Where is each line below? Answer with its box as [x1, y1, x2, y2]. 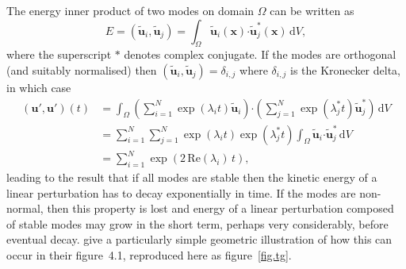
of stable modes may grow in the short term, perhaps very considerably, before [6, 215, 389, 232]
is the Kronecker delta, [290, 61, 400, 78]
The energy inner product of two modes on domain [6, 2, 255, 18]
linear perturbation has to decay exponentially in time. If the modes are [6, 184, 356, 201]
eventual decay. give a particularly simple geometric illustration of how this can [6, 231, 393, 248]
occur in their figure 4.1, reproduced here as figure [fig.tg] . [6, 246, 292, 263]
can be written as [270, 2, 354, 18]
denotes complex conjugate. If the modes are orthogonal [124, 46, 396, 63]
